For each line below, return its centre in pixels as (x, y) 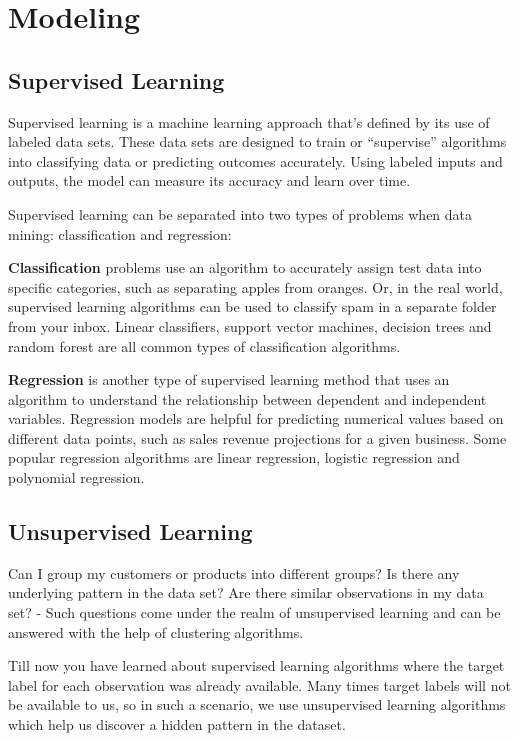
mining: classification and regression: (120, 233)
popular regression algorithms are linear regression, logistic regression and (234, 457)
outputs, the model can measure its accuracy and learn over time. (209, 180)
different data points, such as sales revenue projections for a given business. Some (257, 437)
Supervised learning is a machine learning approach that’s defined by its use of (249, 121)
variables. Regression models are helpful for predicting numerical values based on (256, 418)
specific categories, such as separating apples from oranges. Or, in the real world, (255, 286)
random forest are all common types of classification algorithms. (204, 345)
